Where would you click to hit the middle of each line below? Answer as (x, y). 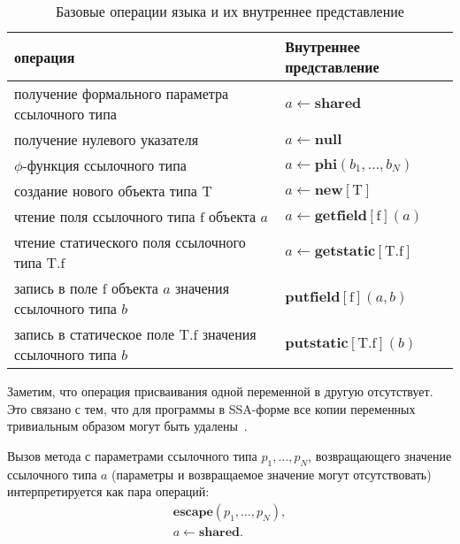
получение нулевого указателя (106, 139)
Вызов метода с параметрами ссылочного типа (132, 455)
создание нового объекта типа (106, 191)
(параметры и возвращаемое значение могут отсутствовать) (272, 474)
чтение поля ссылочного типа (105, 216)
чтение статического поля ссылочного (130, 242)
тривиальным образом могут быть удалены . (127, 426)
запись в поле (56, 288)
